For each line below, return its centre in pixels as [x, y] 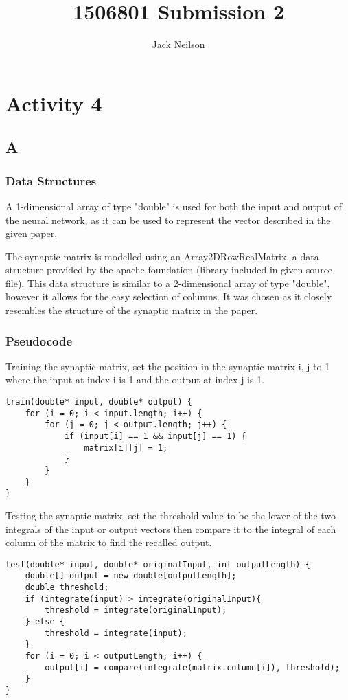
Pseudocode [39, 340]
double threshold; [67, 588]
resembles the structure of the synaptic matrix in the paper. [132, 310]
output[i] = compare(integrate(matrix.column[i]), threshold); [192, 667]
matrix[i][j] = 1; [126, 448]
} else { [45, 622]
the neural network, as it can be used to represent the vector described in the [168, 219]
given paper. [32, 233]
